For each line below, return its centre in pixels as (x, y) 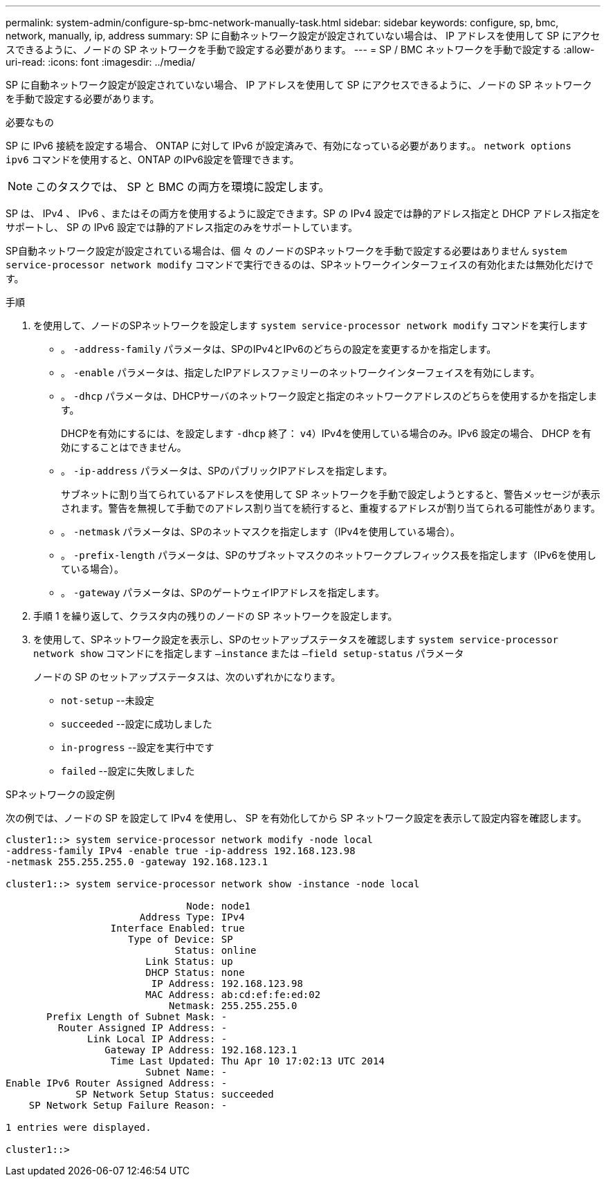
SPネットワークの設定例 (60, 794)
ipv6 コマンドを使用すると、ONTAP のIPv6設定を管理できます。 (153, 159)
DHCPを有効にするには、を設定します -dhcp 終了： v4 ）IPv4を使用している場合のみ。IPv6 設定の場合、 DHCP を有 (326, 433)
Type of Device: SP (181, 939)
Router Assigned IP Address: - (143, 1028)
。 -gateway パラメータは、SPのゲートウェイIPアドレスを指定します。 (223, 592)
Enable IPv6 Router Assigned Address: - (117, 1083)
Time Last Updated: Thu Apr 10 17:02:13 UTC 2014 (247, 1061)
